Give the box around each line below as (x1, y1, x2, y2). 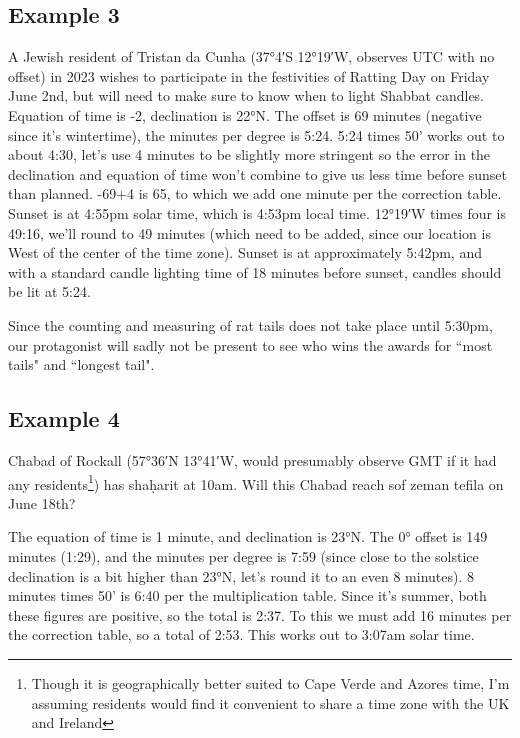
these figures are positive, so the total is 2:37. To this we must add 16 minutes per (8, 604, 512, 625)
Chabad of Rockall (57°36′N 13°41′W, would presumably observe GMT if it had (8, 449, 497, 470)
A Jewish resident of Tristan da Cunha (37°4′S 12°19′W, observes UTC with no (8, 46, 495, 67)
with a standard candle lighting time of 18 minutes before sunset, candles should (8, 261, 502, 282)
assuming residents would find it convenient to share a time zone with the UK (31, 692, 510, 713)
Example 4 (8, 403, 120, 434)
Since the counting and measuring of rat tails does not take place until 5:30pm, (8, 314, 493, 335)
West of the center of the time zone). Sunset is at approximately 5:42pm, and (8, 242, 482, 263)
